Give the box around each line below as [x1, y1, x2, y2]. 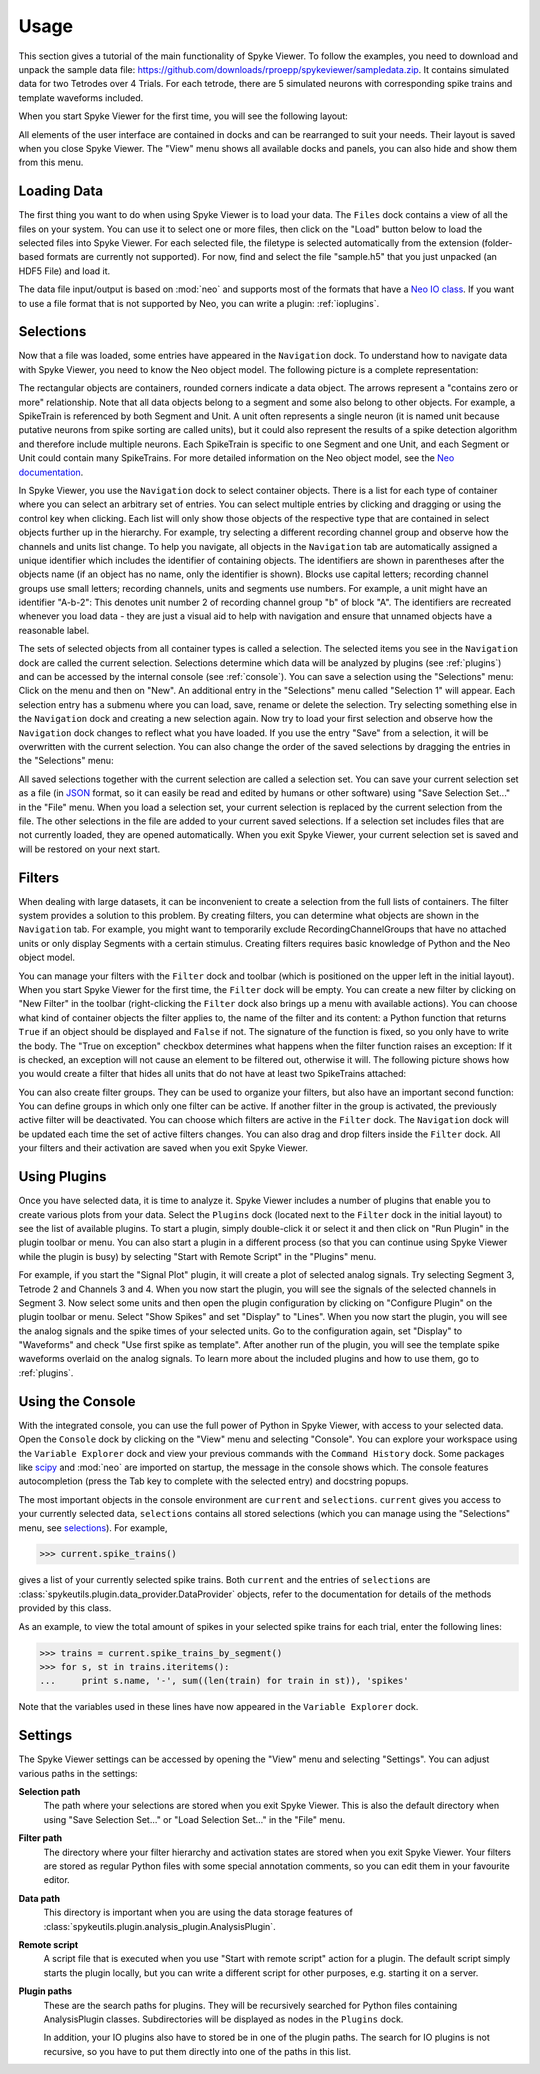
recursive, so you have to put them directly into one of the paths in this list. [43, 2045, 352, 2057]
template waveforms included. [18, 91, 144, 104]
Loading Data [18, 183, 104, 200]
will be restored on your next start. [18, 843, 161, 855]
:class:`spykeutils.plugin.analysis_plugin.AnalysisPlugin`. [43, 1920, 276, 1932]
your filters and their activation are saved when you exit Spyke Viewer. [18, 1142, 309, 1154]
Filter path [18, 1832, 63, 1844]
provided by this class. [18, 1602, 112, 1614]
